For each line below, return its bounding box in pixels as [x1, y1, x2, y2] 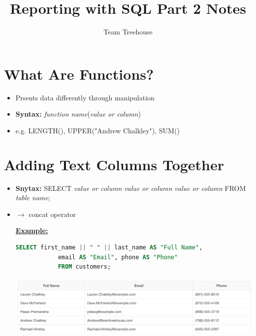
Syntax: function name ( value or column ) [15, 109, 141, 119]
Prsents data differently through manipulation [15, 92, 155, 102]
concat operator [29, 209, 76, 219]
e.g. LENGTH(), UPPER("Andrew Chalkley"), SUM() [15, 125, 180, 135]
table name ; [15, 192, 50, 203]
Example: [15, 225, 48, 236]
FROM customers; [58, 263, 111, 271]
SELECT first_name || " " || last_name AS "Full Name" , [15, 244, 203, 251]
